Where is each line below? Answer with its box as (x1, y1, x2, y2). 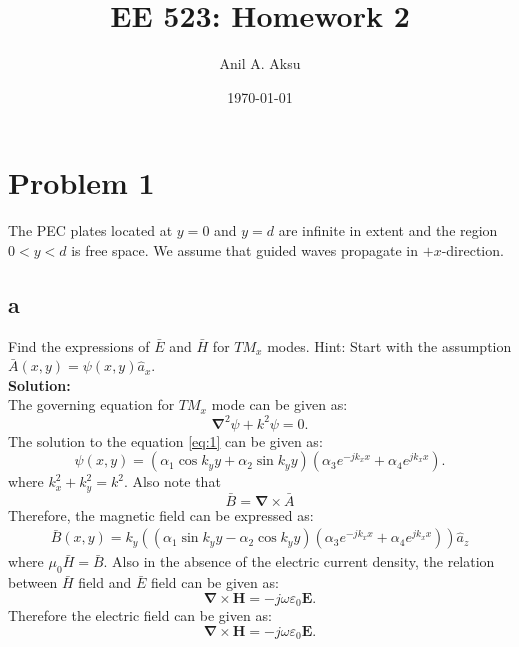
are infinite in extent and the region (278, 220, 498, 241)
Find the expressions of (8, 335, 150, 356)
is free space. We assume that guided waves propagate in (71, 239, 419, 260)
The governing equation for (8, 394, 175, 415)
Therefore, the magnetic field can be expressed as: (8, 504, 314, 525)
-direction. (441, 239, 504, 260)
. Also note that (123, 471, 221, 492)
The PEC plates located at (8, 220, 173, 241)
